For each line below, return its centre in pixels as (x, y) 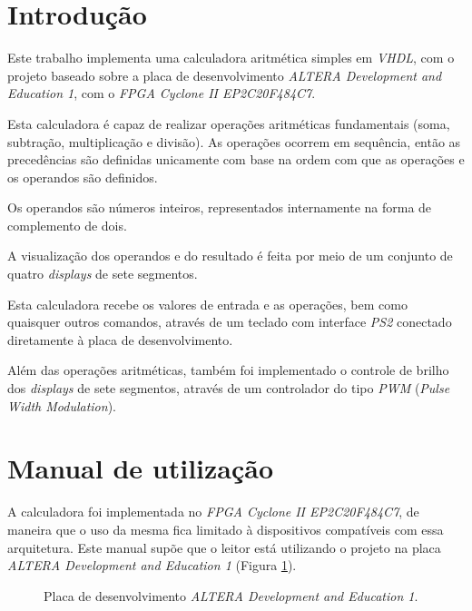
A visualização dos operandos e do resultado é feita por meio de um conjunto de (230, 256)
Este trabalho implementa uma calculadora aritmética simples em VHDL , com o (231, 58)
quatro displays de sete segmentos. (103, 274)
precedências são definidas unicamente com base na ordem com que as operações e (236, 159)
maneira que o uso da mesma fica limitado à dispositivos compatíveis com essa (226, 529)
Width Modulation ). (62, 405)
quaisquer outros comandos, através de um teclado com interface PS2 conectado (230, 322)
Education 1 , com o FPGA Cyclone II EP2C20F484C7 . (162, 93)
